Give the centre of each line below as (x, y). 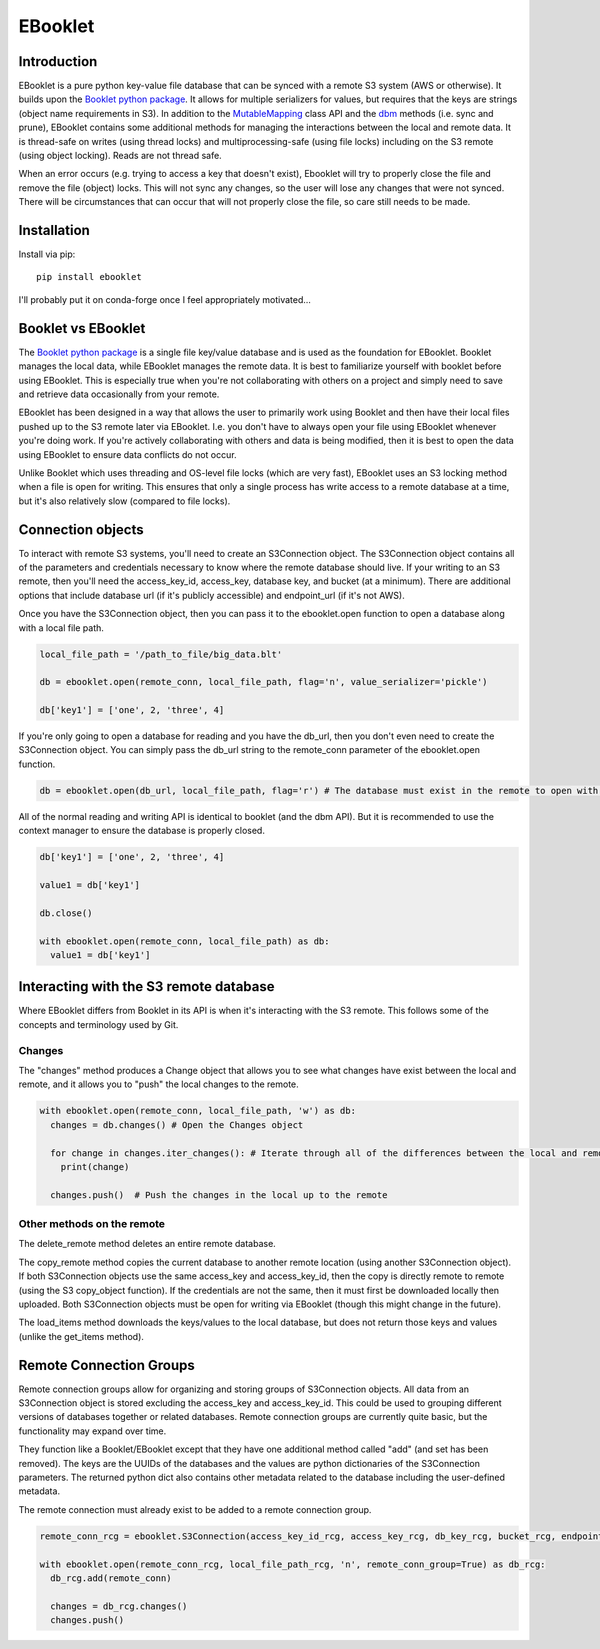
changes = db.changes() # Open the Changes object (177, 1124)
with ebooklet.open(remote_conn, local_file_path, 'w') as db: (198, 1111)
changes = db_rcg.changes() (119, 1606)
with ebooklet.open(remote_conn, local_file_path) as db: (184, 941)
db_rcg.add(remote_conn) (111, 1578)
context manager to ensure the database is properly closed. (141, 831)
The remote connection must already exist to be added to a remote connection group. (195, 1509)
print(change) (95, 1166)
